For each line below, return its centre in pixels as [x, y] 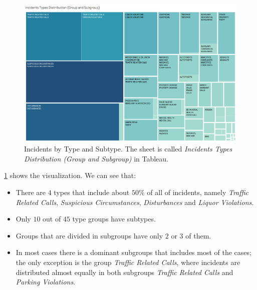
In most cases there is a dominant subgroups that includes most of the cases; [134, 252]
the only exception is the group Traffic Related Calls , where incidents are [128, 262]
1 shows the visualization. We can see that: [70, 175]
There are [31, 192]
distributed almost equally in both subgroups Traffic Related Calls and [124, 272]
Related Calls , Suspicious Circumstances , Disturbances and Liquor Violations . [135, 202]
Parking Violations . [46, 282]
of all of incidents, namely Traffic [198, 192]
